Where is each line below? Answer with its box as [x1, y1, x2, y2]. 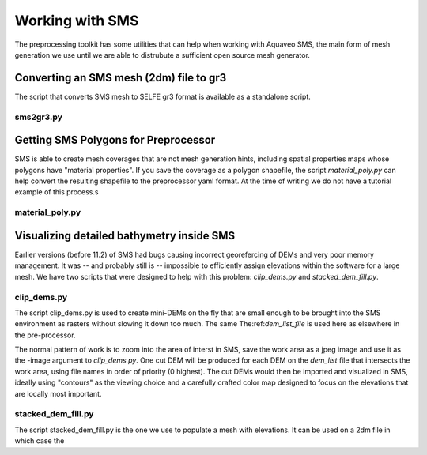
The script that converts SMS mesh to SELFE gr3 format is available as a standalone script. [14, 92, 312, 101]
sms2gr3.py [14, 111, 63, 122]
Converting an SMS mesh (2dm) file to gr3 [14, 71, 227, 85]
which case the [14, 436, 65, 446]
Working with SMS [14, 12, 139, 29]
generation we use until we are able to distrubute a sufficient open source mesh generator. [14, 50, 310, 59]
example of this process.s [14, 187, 99, 197]
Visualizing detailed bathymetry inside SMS [14, 229, 236, 243]
